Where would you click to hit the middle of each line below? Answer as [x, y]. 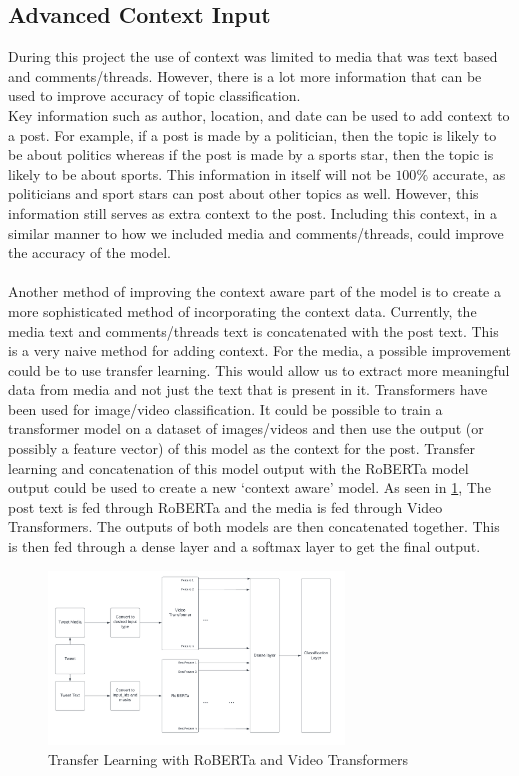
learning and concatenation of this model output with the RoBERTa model [238, 467]
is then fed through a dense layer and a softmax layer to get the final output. [244, 546]
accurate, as [469, 173]
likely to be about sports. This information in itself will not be [199, 173]
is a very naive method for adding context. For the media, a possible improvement [260, 350]
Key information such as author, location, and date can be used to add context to [259, 114]
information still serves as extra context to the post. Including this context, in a [253, 212]
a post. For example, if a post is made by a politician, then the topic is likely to [252, 134]
